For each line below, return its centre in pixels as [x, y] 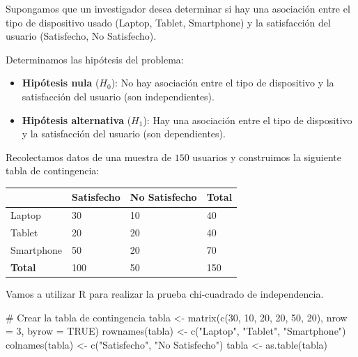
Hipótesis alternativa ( [77, 120]
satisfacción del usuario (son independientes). [118, 96]
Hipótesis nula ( [61, 83]
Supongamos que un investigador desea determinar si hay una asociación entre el [178, 8]
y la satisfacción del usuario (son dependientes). [124, 134]
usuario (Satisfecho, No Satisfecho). [81, 36]
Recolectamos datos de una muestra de [89, 157]
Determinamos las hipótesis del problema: [95, 59]
